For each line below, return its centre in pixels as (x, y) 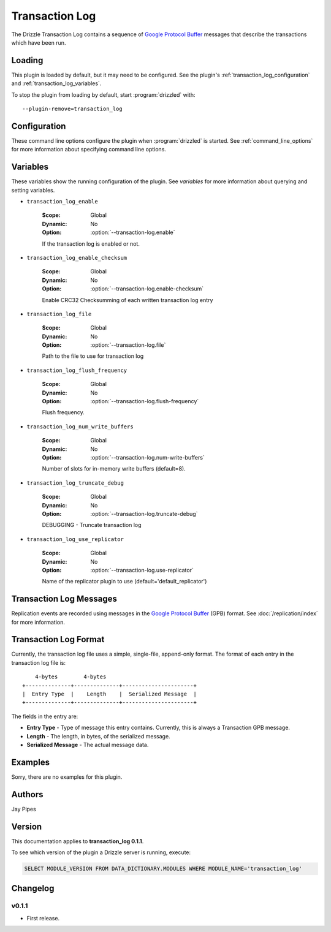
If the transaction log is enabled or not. (91, 244)
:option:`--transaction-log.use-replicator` (142, 570)
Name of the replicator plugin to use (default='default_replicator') (124, 582)
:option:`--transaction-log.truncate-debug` (144, 513)
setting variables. (33, 190)
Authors (27, 794)
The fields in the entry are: (45, 716)
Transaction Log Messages (64, 599)
